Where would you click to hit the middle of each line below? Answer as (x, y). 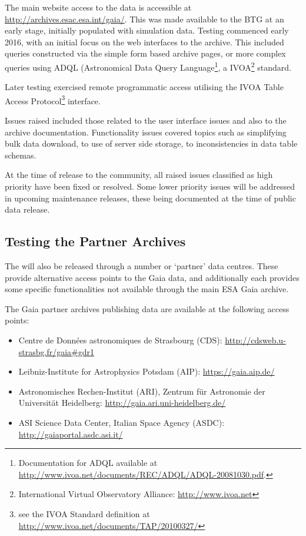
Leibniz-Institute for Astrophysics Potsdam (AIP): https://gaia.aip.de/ (147, 371)
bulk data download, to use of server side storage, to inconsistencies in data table (151, 143)
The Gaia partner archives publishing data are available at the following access (147, 308)
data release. (27, 209)
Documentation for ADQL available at (88, 463)
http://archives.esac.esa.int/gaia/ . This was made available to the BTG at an (144, 19)
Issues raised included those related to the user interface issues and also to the (146, 120)
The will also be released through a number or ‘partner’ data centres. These (142, 266)
